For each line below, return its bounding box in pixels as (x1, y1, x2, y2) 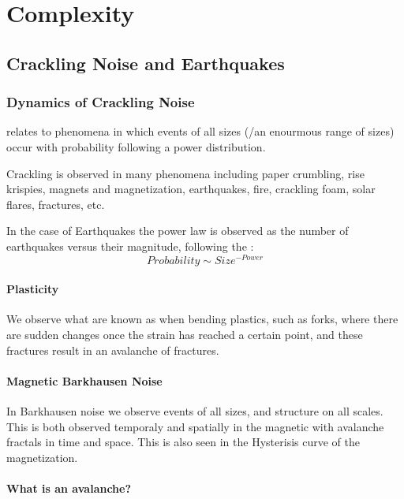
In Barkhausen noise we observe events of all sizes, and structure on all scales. (6, 402, 383, 419)
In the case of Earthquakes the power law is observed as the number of (6, 222, 349, 239)
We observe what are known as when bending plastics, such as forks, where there (6, 311, 398, 327)
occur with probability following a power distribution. (6, 138, 266, 155)
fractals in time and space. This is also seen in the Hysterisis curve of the (6, 434, 360, 450)
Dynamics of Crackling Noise (6, 92, 195, 112)
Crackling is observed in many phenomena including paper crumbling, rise (6, 165, 365, 181)
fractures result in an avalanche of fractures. (6, 341, 219, 358)
